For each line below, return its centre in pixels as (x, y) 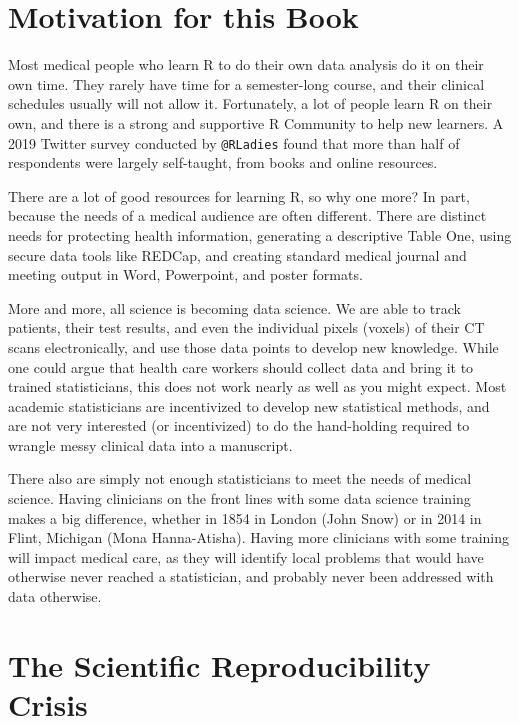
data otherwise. (55, 596)
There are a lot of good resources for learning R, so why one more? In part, (239, 195)
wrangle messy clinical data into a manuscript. (150, 444)
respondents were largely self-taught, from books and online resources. (223, 162)
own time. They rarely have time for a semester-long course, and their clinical (246, 83)
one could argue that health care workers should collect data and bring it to (241, 366)
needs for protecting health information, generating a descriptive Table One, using (260, 234)
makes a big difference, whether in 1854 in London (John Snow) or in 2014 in (245, 517)
